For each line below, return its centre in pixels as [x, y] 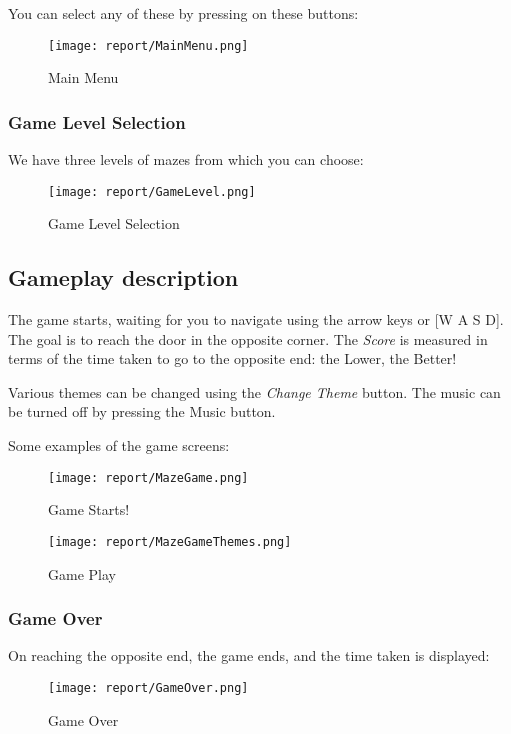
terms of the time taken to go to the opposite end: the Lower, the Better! [232, 358]
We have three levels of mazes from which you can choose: [186, 159]
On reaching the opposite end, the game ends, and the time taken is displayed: [249, 655]
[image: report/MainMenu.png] [148, 45]
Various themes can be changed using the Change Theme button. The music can [254, 391]
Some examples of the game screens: [119, 445]
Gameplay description [123, 277]
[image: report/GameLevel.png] [152, 191]
